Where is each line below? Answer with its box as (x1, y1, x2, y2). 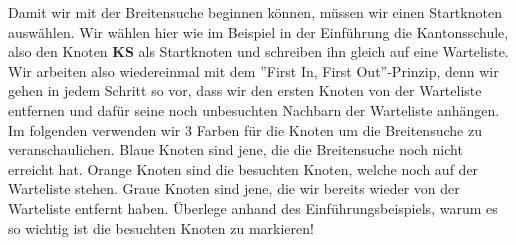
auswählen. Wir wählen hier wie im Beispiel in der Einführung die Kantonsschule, (8, 21, 509, 42)
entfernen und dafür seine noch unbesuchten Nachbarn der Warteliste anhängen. (8, 99, 500, 120)
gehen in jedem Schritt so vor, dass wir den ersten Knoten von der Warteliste (8, 80, 482, 101)
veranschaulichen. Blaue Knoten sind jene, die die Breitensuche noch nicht (8, 139, 463, 160)
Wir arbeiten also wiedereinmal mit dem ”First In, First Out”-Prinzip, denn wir (8, 60, 499, 81)
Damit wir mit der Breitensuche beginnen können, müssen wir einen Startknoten (8, 2, 502, 22)
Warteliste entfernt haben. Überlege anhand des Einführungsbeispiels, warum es (8, 197, 498, 218)
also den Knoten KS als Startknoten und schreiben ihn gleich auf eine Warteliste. (8, 41, 509, 62)
